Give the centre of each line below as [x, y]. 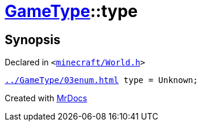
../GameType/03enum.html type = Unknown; [101, 80]
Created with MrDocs [46, 98]
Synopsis [33, 39]
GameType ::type [71, 11]
